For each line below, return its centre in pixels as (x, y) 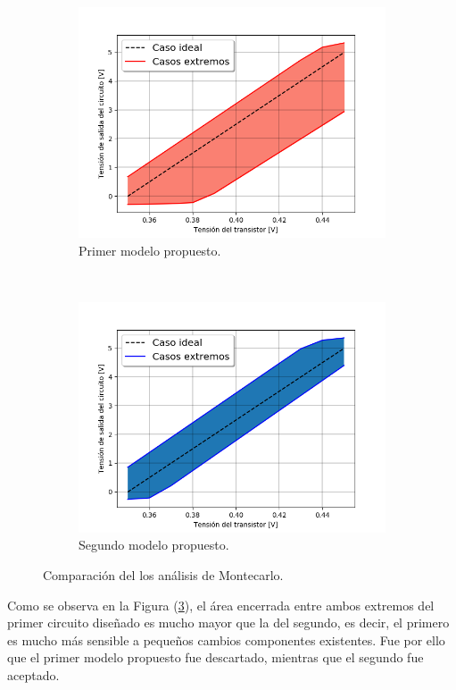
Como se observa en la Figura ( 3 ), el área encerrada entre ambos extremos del (221, 605)
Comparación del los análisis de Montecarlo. (163, 574)
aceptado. (33, 674)
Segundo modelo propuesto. (154, 545)
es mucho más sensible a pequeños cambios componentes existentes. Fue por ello (226, 640)
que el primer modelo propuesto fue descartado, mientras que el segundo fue (216, 657)
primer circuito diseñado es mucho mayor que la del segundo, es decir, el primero (228, 623)
